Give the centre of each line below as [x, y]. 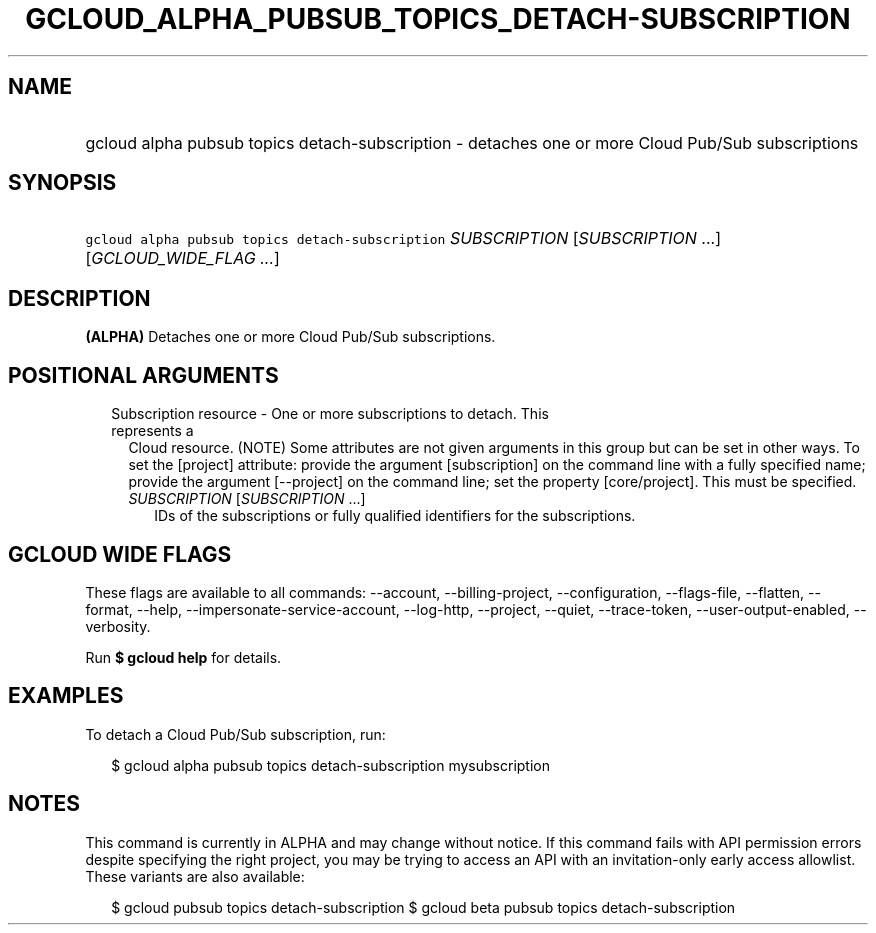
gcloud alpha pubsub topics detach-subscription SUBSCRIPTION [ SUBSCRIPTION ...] [403, 238]
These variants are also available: [195, 876]
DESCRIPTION [79, 298]
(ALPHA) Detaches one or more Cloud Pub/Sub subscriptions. [290, 337]
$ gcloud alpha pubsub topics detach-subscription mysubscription [330, 765]
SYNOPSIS [62, 183]
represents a [152, 431]
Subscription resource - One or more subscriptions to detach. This [330, 414]
